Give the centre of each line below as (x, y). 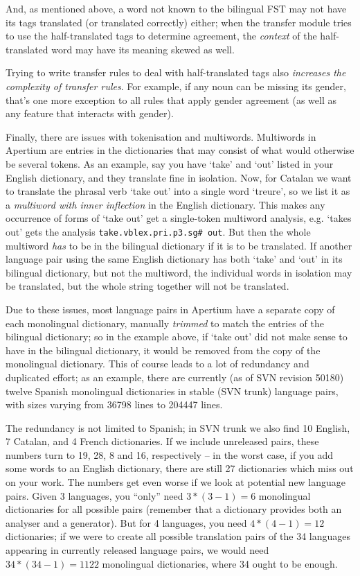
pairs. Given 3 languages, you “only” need (94, 495)
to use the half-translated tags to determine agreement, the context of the (161, 36)
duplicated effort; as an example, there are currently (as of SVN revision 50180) (175, 377)
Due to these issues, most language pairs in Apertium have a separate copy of (170, 309)
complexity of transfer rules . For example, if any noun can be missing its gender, (176, 86)
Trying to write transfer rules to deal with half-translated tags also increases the (176, 72)
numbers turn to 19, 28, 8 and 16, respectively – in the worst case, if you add (169, 454)
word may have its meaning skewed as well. (143, 49)
